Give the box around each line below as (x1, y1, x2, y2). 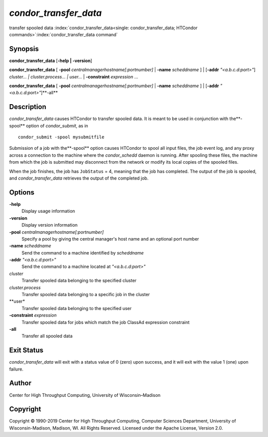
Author (9, 379, 32, 387)
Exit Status (9, 346, 44, 355)
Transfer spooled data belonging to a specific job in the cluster (21, 292, 150, 298)
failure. (9, 366, 24, 372)
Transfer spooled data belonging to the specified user (21, 305, 132, 311)
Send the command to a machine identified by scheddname (21, 250, 144, 255)
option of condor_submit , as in (26, 123, 88, 128)
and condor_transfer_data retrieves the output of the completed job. (9, 175, 149, 181)
